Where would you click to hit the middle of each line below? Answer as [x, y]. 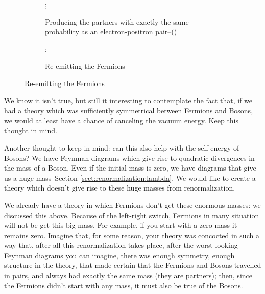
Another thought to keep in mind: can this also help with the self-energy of [122, 147]
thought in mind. [31, 130]
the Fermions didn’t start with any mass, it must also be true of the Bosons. [124, 285]
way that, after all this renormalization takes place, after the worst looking [121, 245]
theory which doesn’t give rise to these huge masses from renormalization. [120, 188]
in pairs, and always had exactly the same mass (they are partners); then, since [128, 275]
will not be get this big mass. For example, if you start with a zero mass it [121, 225]
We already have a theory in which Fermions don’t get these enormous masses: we [132, 205]
